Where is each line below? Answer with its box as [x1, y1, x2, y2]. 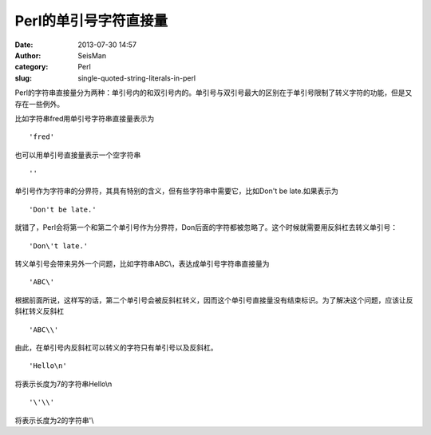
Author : [14, 50, 42, 60]
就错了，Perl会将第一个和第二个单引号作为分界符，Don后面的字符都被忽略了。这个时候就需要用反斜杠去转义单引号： [14, 223, 398, 232]
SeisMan [77, 50, 107, 60]
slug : [14, 73, 32, 83]
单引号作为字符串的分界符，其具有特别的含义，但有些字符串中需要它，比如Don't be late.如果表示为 [14, 186, 339, 196]
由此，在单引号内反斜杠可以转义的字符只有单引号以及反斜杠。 [14, 342, 218, 352]
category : [14, 62, 49, 72]
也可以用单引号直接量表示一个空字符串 [14, 150, 141, 160]
